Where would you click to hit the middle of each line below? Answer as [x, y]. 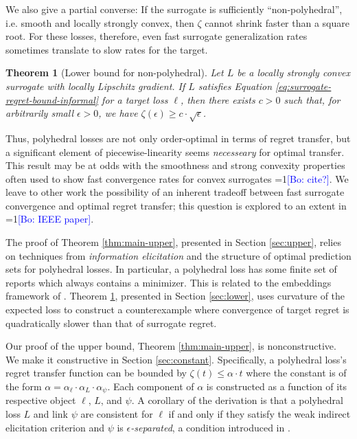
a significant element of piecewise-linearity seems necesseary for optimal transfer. [175, 151]
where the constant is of [296, 373]
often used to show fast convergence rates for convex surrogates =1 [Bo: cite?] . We [177, 178]
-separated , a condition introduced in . [210, 427]
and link [50, 414]
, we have [118, 113]
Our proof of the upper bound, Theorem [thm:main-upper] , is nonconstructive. [171, 346]
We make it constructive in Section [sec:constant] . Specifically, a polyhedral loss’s [176, 359]
